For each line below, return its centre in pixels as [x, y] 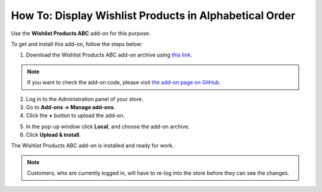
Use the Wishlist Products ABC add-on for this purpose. [81, 33]
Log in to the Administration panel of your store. [85, 99]
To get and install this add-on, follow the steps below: [77, 44]
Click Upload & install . [53, 135]
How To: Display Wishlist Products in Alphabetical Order [153, 15]
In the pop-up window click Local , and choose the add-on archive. [108, 126]
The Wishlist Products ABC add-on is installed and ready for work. [92, 146]
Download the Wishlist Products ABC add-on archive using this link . [109, 55]
